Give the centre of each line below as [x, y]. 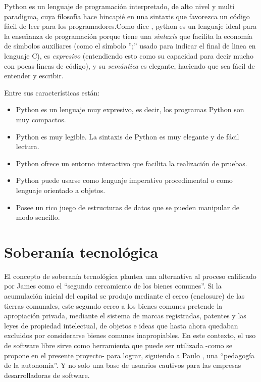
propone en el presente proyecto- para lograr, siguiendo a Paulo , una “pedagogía [129, 355]
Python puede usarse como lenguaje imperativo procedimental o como [124, 180]
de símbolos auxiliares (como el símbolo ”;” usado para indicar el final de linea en [130, 46]
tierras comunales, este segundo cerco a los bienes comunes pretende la [113, 305]
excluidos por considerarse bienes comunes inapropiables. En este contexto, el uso [130, 335]
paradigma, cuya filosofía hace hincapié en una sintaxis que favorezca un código [127, 16]
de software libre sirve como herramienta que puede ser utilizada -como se [118, 345]
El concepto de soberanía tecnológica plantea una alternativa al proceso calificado [130, 276]
